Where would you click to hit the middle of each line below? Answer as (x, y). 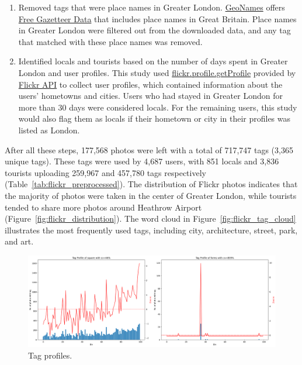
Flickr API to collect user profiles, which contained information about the (150, 84)
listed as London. (49, 130)
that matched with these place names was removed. (110, 41)
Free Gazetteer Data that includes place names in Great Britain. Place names (157, 18)
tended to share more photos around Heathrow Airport (103, 207)
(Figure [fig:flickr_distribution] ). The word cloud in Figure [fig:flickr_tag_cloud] (150, 218)
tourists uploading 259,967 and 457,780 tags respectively (105, 172)
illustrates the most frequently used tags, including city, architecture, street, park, (151, 230)
